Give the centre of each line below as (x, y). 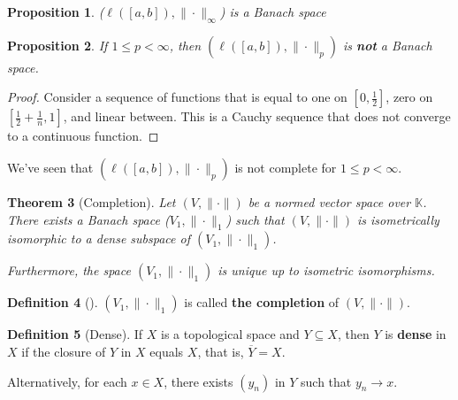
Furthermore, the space (69, 270)
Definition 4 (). (53, 302)
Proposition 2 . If (57, 45)
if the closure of (64, 351)
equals (167, 351)
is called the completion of (262, 302)
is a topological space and (230, 334)
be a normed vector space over (329, 201)
